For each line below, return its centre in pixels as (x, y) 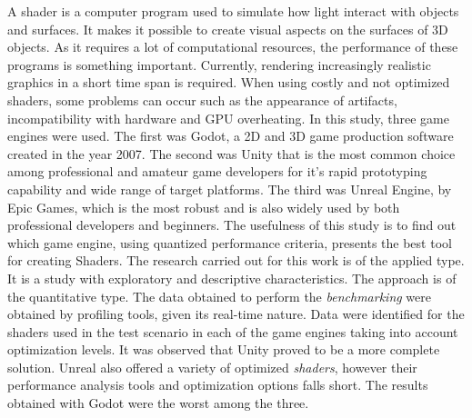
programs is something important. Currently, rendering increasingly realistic (219, 64)
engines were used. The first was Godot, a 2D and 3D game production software (231, 136)
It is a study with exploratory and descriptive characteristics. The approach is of (232, 278)
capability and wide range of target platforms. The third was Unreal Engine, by (230, 189)
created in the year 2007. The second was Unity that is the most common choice (231, 153)
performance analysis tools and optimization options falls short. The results (218, 385)
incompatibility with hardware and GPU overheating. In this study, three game (228, 118)
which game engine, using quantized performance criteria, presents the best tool (230, 242)
